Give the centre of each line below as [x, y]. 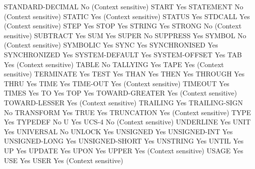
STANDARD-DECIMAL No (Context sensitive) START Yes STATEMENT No [124, 6]
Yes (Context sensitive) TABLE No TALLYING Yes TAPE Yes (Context [114, 64]
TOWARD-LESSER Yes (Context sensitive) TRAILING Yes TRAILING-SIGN [124, 102]
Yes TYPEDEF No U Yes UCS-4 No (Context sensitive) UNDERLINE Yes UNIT [127, 122]
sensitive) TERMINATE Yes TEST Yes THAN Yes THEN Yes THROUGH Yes [124, 74]
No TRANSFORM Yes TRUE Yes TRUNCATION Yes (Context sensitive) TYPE [127, 112]
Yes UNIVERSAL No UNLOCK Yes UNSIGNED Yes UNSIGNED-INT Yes [118, 131]
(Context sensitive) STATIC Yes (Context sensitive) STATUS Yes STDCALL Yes [127, 16]
